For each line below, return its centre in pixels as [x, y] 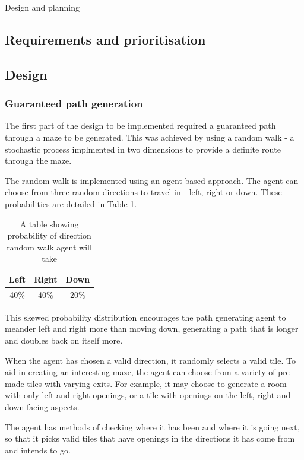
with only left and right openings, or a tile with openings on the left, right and [148, 395]
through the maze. [38, 161]
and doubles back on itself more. [64, 340]
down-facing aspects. [42, 407]
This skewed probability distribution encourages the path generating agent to [145, 317]
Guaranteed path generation [74, 104]
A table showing [49, 223]
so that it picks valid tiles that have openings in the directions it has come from [150, 438]
